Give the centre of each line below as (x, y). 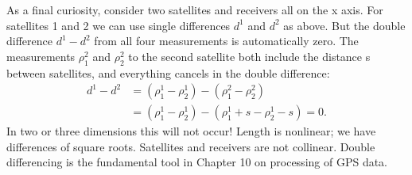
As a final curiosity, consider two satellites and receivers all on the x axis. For (195, 10)
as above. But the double (344, 25)
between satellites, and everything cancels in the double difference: (168, 72)
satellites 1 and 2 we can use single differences (119, 25)
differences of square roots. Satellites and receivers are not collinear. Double (191, 146)
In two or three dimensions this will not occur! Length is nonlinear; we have (191, 131)
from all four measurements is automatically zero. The (226, 41)
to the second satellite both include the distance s (249, 56)
